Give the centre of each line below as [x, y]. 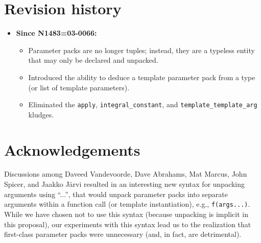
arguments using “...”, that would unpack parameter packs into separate [116, 194]
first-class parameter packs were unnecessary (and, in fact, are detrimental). [123, 234]
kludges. [41, 114]
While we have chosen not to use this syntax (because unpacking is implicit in [126, 214]
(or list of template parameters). [79, 87]
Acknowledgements [72, 149]
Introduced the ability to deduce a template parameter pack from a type [142, 77]
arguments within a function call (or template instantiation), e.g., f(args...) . [127, 204]
